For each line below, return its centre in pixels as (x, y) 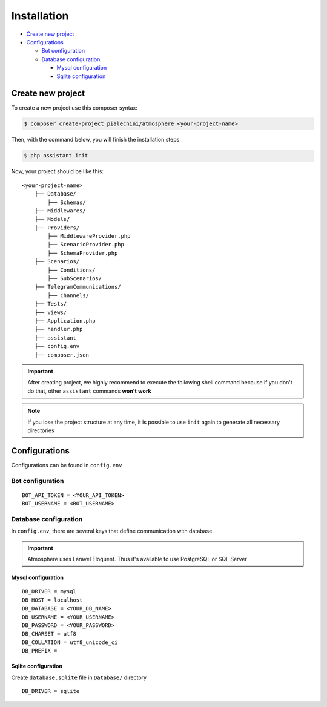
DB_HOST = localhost (52, 600)
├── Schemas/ (67, 202)
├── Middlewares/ (60, 211)
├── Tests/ (51, 304)
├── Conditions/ (71, 270)
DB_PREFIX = (40, 651)
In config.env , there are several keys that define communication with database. (113, 531)
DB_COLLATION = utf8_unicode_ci (70, 642)
